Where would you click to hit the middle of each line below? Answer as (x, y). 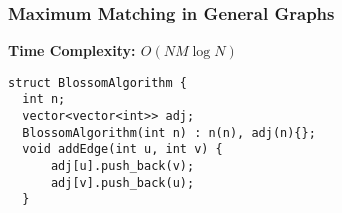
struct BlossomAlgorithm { (97, 82)
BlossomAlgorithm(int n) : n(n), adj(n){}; (169, 132)
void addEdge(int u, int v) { (122, 149)
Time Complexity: (72, 50)
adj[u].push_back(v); (122, 166)
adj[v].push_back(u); (122, 182)
